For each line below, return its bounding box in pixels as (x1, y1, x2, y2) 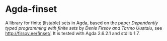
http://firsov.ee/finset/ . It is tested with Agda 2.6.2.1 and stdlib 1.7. (5, 30, 140, 36)
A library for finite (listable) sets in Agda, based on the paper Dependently (5, 20, 158, 26)
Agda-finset (5, 3, 57, 15)
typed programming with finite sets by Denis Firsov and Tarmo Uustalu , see (5, 25, 162, 31)
